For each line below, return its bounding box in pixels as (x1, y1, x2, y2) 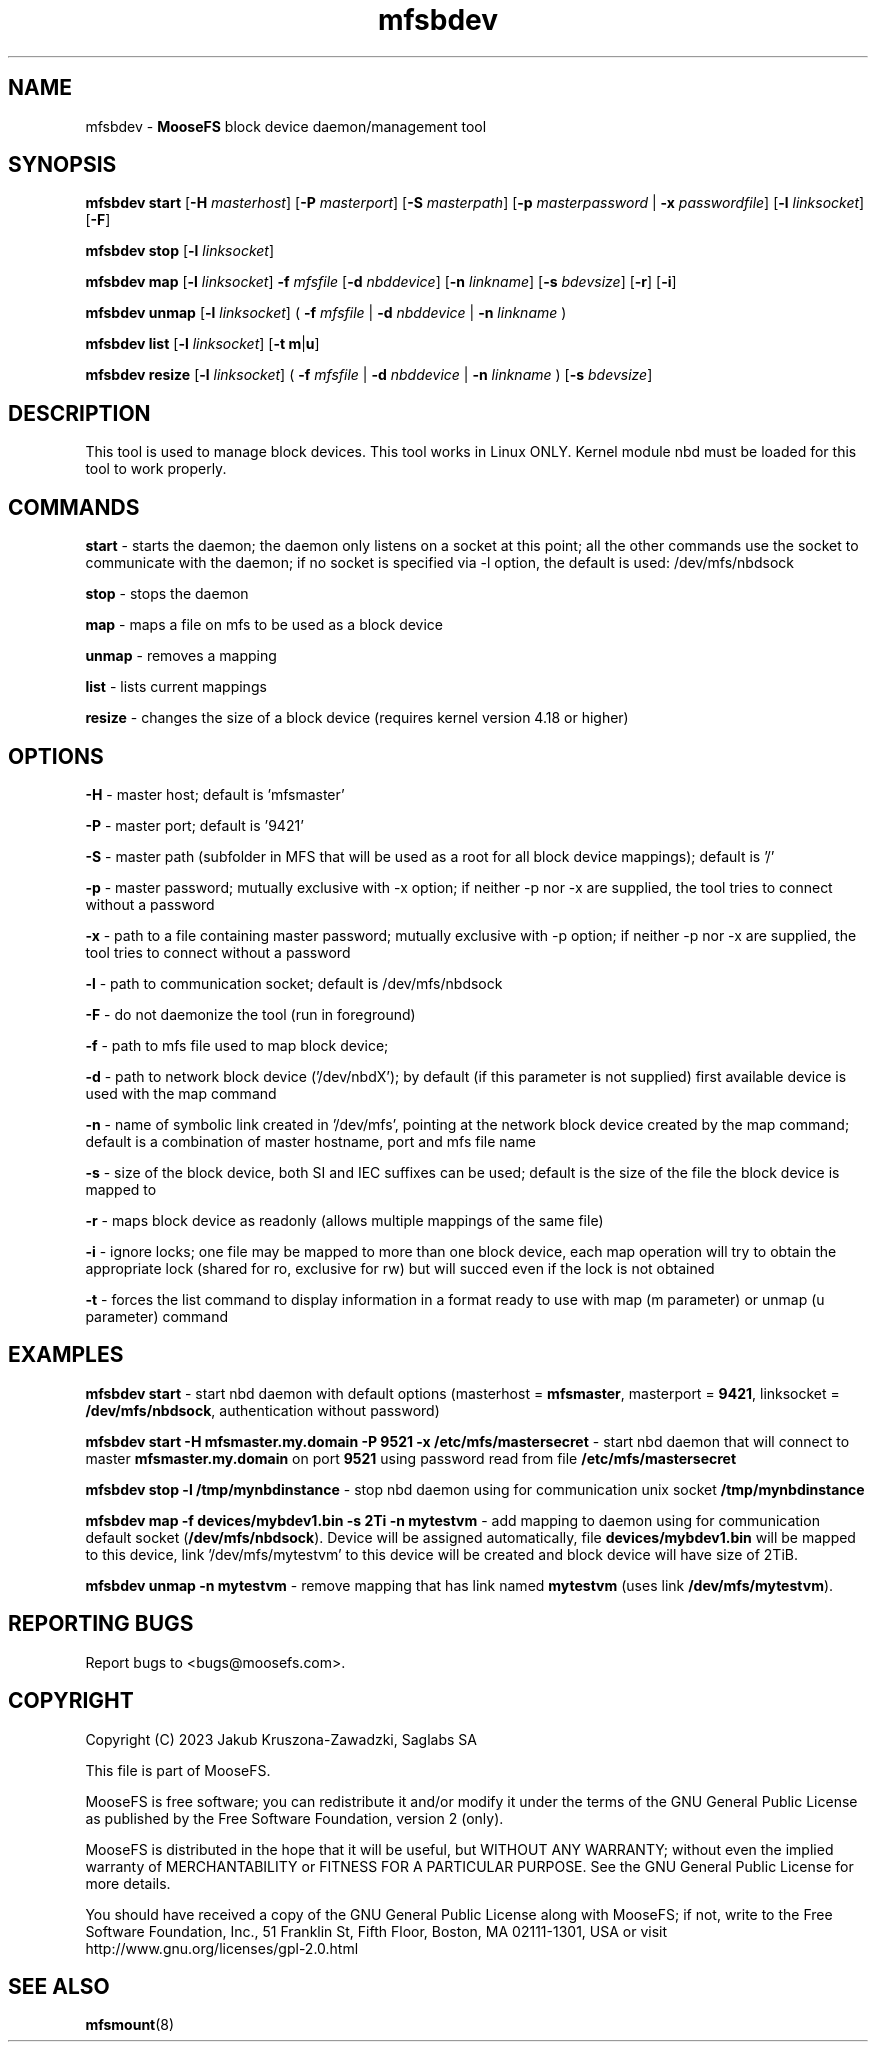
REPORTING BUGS (8, 1611, 194, 1637)
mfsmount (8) (85, 2016, 175, 2034)
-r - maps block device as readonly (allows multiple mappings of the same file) (85, 1211, 604, 1229)
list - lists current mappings (85, 678, 267, 696)
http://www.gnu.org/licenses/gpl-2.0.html (85, 1939, 359, 1957)
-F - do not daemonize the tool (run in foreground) (85, 1005, 416, 1023)
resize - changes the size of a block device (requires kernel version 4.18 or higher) (85, 709, 629, 727)
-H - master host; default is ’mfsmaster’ (85, 785, 345, 803)
